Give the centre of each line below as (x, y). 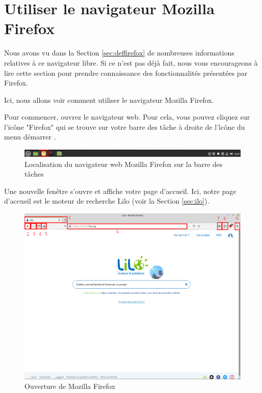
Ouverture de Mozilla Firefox (70, 386)
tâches (34, 174)
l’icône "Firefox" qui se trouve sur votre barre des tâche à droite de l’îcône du (125, 127)
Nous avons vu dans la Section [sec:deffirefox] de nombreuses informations (119, 53)
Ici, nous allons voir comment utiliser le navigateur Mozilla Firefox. (109, 100)
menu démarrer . (30, 137)
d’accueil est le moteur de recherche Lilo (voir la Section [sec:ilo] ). (107, 201)
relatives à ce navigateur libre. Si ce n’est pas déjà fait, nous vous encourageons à (131, 62)
